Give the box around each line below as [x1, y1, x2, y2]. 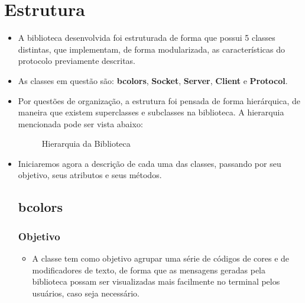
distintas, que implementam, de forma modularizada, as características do [18, 43, 285, 55]
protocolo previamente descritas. [18, 54, 136, 67]
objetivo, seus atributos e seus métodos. [18, 169, 162, 181]
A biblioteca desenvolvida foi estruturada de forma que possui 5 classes [18, 31, 275, 44]
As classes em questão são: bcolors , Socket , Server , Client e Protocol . [18, 74, 288, 86]
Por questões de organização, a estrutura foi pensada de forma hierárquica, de [18, 94, 300, 107]
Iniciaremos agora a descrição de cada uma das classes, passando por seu [18, 157, 281, 169]
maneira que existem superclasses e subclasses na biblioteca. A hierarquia [18, 106, 284, 118]
